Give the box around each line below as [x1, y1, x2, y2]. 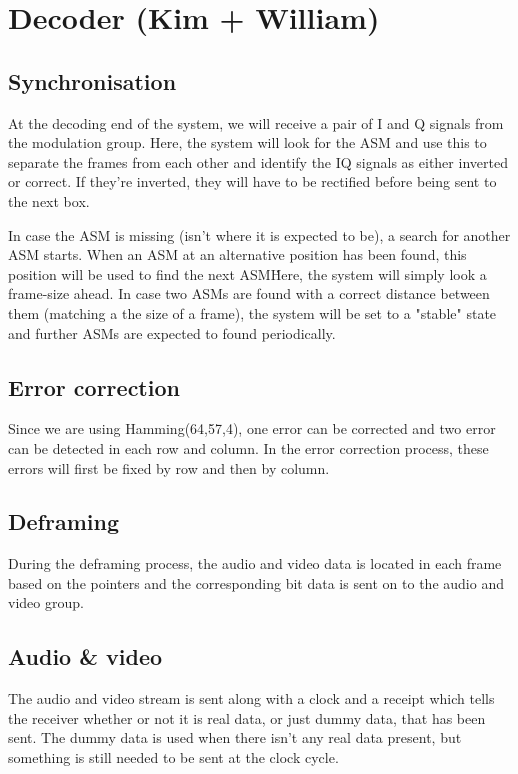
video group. [8, 592, 84, 613]
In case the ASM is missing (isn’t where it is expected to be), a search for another [8, 224, 511, 245]
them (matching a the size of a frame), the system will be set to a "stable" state [8, 302, 497, 323]
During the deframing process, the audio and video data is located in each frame [8, 553, 502, 574]
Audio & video [8, 641, 163, 672]
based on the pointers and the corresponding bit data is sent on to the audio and [8, 572, 504, 593]
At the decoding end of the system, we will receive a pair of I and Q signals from [8, 112, 504, 133]
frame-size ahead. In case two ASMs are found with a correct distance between [8, 283, 490, 304]
